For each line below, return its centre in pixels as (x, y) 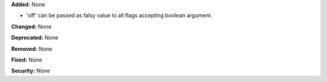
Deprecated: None (35, 38)
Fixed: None (27, 60)
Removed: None (32, 49)
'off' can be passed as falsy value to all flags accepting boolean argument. (119, 16)
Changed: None (31, 27)
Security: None (31, 71)
